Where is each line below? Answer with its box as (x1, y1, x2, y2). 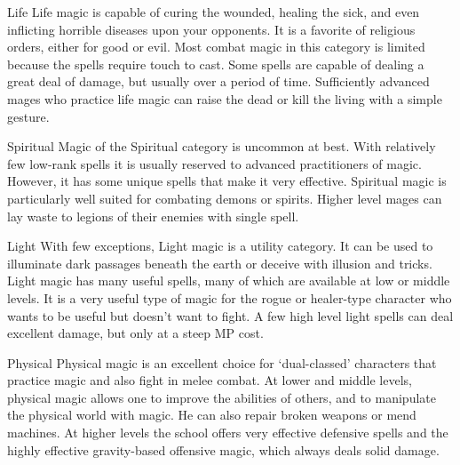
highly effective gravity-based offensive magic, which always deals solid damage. (7, 440, 440, 459)
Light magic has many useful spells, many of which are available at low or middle (7, 271, 450, 290)
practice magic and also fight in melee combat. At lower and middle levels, (7, 371, 412, 389)
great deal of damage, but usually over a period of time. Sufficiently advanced (7, 72, 430, 91)
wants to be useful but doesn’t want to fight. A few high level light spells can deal (7, 306, 454, 325)
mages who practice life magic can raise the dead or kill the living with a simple (7, 89, 442, 108)
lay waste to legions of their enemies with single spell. (7, 206, 299, 225)
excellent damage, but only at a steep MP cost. (7, 324, 264, 342)
